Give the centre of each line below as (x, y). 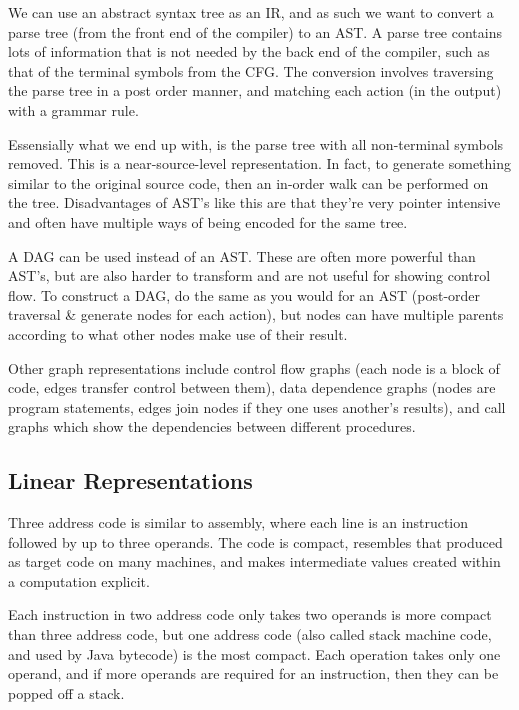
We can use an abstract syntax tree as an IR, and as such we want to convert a (251, 12)
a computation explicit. (79, 580)
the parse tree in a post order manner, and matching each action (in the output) (255, 90)
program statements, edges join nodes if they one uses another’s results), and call (257, 406)
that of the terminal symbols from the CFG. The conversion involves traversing (251, 70)
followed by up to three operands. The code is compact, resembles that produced (255, 541)
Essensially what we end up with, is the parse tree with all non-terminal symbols (256, 143)
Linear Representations (130, 480)
